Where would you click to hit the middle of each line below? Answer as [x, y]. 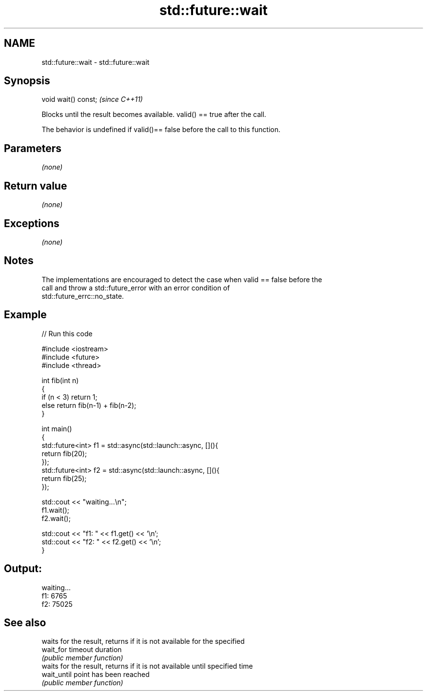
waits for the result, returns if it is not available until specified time [147, 666]
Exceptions [32, 223]
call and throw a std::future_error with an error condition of [136, 288]
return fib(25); [64, 478]
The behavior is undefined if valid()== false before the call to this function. [161, 130]
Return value [36, 186]
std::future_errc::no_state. [83, 296]
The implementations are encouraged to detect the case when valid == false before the [182, 279]
